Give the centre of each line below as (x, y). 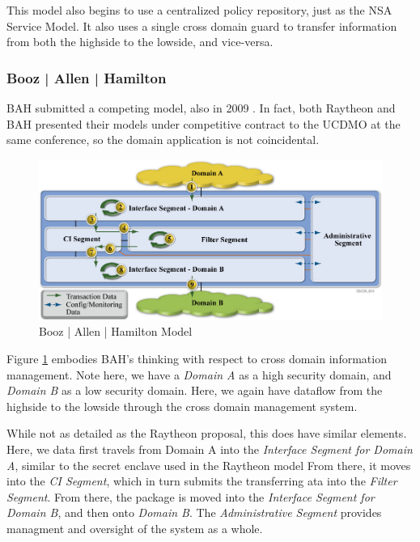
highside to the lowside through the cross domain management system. (182, 406)
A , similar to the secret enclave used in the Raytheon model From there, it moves (209, 465)
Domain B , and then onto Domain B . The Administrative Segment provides (194, 512)
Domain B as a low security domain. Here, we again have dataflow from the (195, 390)
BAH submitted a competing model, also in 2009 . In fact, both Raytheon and (201, 108)
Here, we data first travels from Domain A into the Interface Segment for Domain (210, 449)
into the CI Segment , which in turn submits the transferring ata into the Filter (202, 481)
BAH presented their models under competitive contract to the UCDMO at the (204, 123)
